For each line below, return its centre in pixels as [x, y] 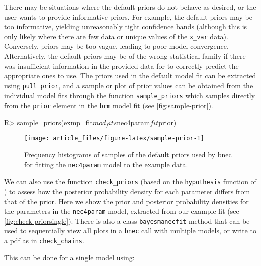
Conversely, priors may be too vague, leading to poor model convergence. [116, 46]
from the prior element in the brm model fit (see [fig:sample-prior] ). [109, 105]
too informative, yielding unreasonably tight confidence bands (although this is [126, 26]
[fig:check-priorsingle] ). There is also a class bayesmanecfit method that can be [127, 220]
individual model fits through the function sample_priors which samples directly [130, 95]
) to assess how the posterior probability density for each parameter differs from [127, 191]
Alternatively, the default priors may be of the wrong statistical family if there [125, 56]
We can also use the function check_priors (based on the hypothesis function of [130, 181]
